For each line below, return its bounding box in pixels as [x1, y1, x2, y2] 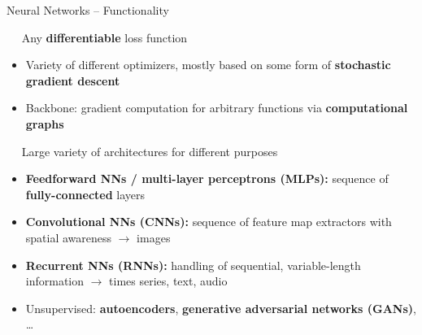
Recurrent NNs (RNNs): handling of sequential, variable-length [25, 256, 361, 273]
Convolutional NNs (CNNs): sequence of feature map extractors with [25, 213, 392, 230]
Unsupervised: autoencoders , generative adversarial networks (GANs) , [25, 299, 416, 316]
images [137, 228, 171, 246]
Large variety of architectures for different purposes [21, 142, 278, 159]
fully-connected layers [25, 185, 146, 202]
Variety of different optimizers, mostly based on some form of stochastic [25, 56, 391, 73]
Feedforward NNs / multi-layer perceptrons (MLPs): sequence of [25, 170, 389, 187]
